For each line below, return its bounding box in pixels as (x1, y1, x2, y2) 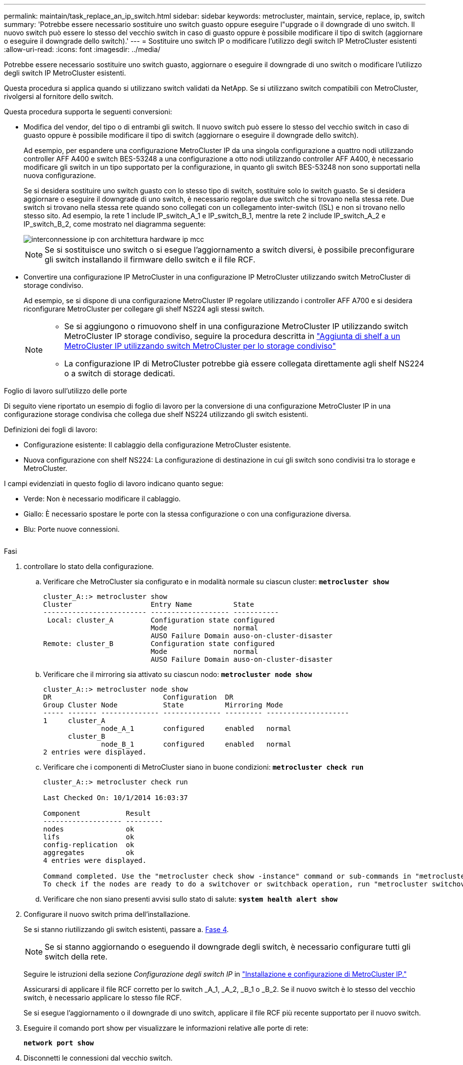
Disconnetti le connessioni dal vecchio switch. (24, 1054, 173, 1062)
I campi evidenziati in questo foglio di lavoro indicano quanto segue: (4, 479, 224, 488)
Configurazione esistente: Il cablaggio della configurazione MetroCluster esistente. (24, 441, 291, 449)
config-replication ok (43, 841, 134, 849)
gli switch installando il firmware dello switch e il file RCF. (45, 255, 256, 264)
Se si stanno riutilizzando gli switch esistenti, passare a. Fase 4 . (24, 925, 229, 934)
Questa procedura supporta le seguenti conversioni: (4, 107, 172, 116)
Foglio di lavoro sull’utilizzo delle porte (4, 387, 127, 395)
